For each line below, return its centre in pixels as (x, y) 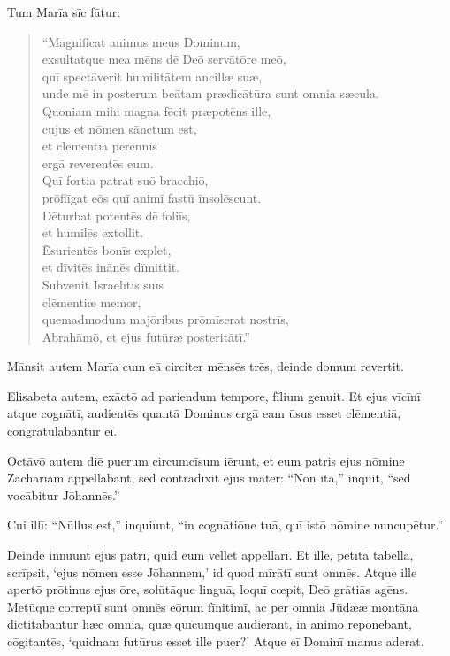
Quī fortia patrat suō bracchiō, (125, 180)
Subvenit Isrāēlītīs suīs (103, 284)
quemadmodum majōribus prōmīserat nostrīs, (165, 319)
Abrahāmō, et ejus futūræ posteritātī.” (146, 336)
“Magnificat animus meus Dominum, (141, 41)
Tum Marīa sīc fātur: (64, 12)
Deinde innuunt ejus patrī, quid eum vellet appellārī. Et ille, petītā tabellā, (210, 555)
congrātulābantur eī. (62, 431)
